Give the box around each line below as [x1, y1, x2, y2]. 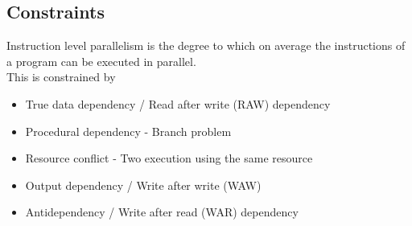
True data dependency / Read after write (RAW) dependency [25, 95, 331, 112]
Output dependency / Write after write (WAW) [25, 176, 262, 193]
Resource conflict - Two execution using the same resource [25, 150, 313, 166]
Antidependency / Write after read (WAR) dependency [25, 203, 299, 220]
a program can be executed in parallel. [6, 52, 196, 69]
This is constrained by [6, 68, 116, 85]
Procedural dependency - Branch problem [25, 122, 232, 139]
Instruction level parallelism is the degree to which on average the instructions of [6, 37, 406, 54]
